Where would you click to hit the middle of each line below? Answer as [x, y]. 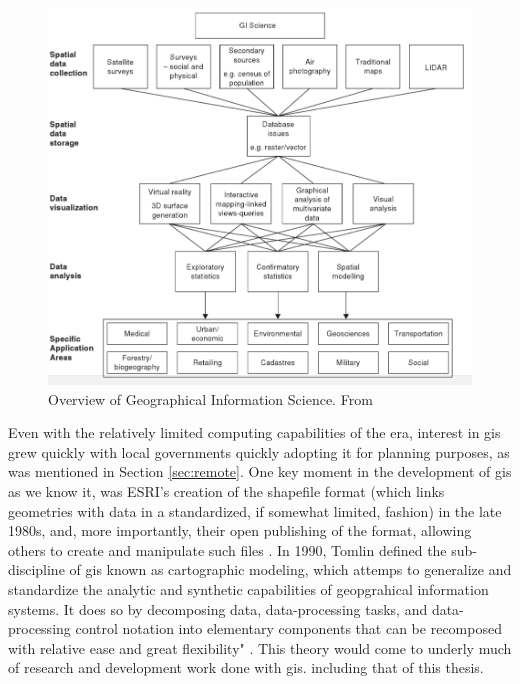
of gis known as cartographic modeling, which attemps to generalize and [290, 569]
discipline [36, 569]
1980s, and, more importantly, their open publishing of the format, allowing [240, 530]
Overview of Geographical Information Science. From [210, 398]
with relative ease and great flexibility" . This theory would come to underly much [260, 647]
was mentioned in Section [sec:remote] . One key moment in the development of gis [260, 471]
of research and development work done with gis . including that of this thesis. [246, 667]
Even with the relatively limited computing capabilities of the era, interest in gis [254, 432]
